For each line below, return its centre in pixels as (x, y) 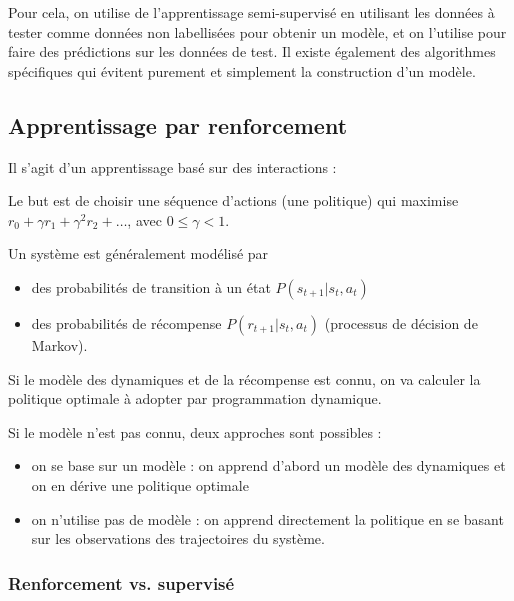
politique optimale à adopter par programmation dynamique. (195, 398)
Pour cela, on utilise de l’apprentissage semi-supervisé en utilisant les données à (251, 12)
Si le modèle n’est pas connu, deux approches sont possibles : (195, 431)
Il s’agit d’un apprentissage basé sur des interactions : (172, 166)
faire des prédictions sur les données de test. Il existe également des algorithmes (252, 51)
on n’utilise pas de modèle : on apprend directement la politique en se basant (267, 518)
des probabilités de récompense (126, 322)
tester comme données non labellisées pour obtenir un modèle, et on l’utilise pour (257, 31)
